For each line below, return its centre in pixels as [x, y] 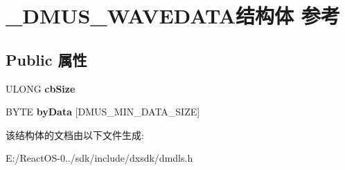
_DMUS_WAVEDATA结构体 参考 [173, 16]
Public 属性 [46, 59]
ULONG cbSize [41, 88]
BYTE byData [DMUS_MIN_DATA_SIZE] [103, 112]
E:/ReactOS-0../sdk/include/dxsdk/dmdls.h [99, 158]
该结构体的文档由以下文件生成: [75, 134]
